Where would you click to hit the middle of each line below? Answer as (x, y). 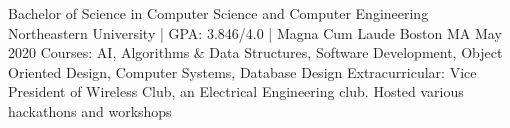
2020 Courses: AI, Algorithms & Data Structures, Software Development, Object (255, 52)
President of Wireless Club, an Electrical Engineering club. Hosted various (236, 91)
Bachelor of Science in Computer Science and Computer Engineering (218, 13)
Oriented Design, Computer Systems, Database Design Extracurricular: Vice (242, 71)
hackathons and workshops (90, 110)
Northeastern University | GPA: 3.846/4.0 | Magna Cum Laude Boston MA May (255, 32)
